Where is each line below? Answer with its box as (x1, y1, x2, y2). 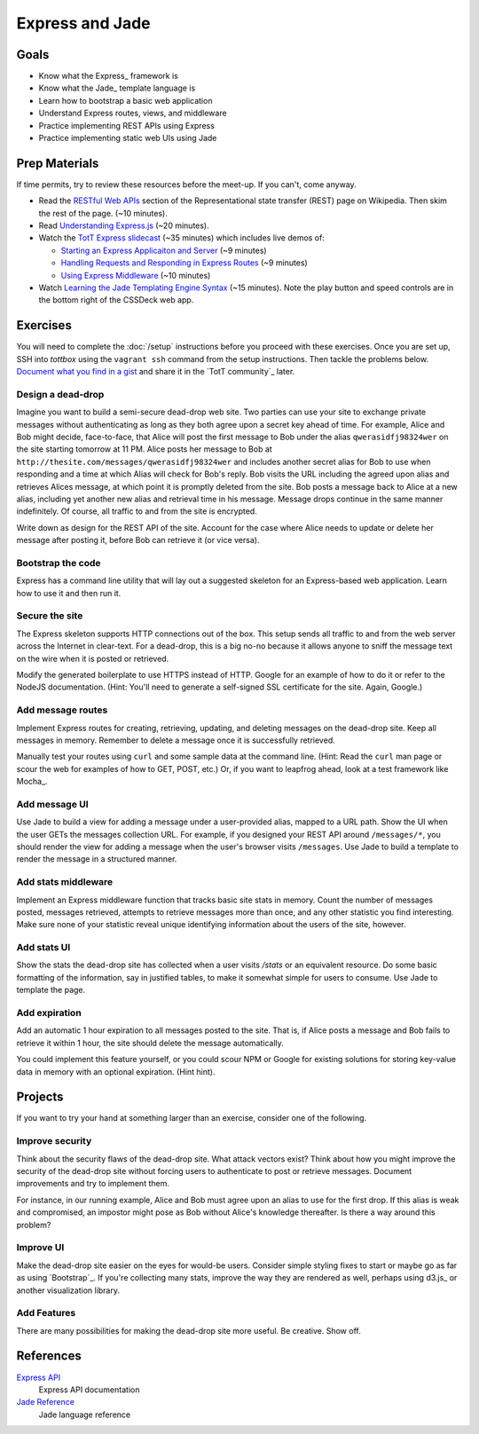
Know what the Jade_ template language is (38, 83, 196, 93)
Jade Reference (16, 1397, 75, 1407)
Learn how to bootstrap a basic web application (38, 95, 213, 106)
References (16, 1349, 82, 1364)
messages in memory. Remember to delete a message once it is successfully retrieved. (16, 735, 336, 745)
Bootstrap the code (16, 556, 101, 569)
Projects (16, 1090, 64, 1105)
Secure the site (16, 610, 83, 622)
